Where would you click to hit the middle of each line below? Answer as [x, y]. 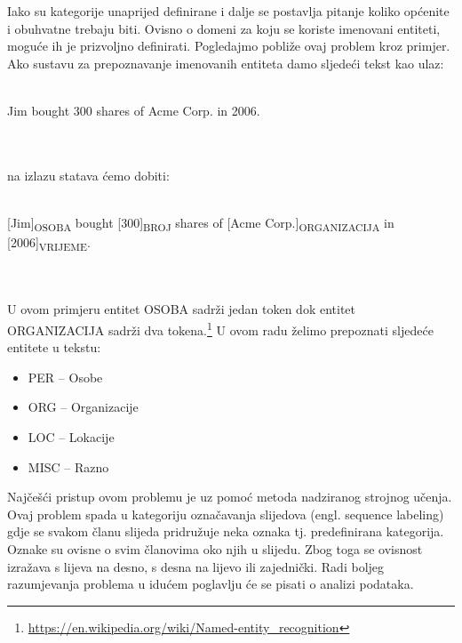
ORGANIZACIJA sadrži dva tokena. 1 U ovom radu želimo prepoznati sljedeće [220, 328]
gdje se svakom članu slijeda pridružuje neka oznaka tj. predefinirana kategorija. [226, 531]
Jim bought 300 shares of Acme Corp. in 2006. [134, 110]
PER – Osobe [65, 377]
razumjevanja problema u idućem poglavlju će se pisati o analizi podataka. [211, 584]
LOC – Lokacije [71, 437]
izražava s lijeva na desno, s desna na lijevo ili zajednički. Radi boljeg [196, 566]
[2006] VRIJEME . [49, 243]
